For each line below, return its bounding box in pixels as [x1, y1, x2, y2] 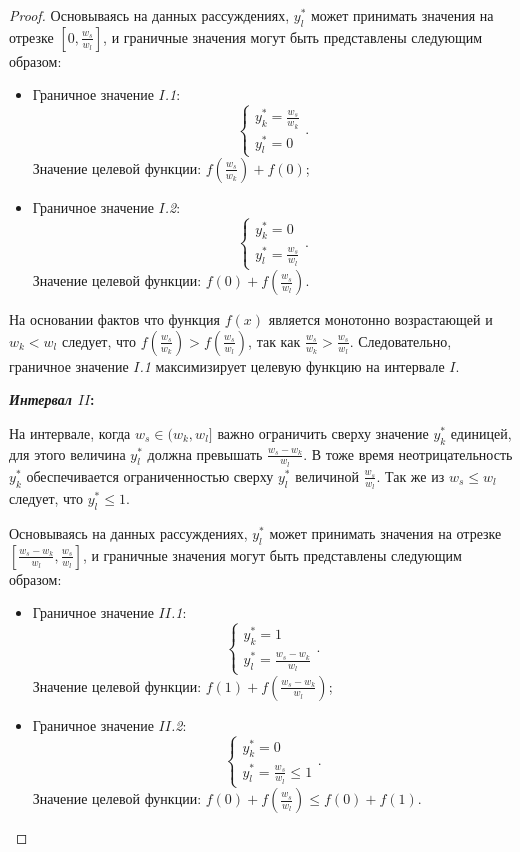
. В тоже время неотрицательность [303, 443, 513, 464]
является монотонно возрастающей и [268, 309, 493, 330]
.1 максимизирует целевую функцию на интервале [139, 355, 445, 376]
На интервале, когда [9, 422, 131, 443]
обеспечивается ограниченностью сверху [26, 465, 274, 486]
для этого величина [9, 443, 126, 464]
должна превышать [147, 443, 263, 464]
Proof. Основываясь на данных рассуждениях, [9, 5, 290, 25]
